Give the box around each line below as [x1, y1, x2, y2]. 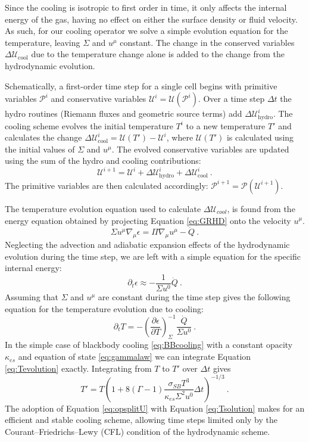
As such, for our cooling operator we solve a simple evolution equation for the [5, 24, 288, 37]
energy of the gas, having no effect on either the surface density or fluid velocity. [5, 13, 298, 25]
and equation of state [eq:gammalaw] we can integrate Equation [18, 350, 251, 363]
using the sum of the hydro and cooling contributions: [5, 154, 201, 167]
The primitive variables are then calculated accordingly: [5, 179, 208, 191]
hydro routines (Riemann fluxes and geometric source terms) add [5, 107, 242, 120]
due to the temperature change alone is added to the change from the [31, 48, 285, 60]
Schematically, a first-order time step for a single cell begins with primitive [5, 79, 277, 92]
